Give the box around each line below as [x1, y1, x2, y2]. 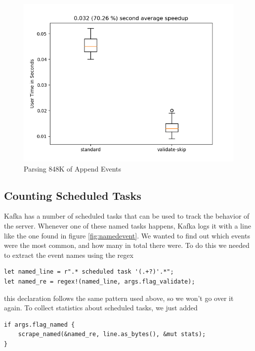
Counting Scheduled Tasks [4, 187, 141, 203]
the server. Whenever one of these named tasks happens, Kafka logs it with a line [4, 220, 251, 231]
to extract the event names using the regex [4, 249, 133, 260]
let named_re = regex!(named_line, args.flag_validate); [4, 278, 195, 285]
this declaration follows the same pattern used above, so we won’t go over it [4, 292, 234, 303]
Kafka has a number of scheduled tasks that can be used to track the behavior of [4, 211, 250, 221]
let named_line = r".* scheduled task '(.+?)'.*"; [4, 268, 174, 276]
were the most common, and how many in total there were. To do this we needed [4, 240, 250, 250]
